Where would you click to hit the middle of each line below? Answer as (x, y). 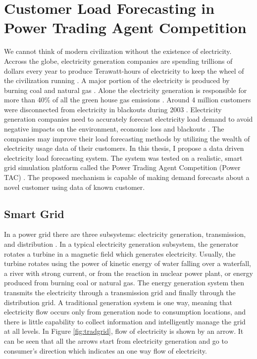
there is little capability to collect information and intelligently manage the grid (125, 321)
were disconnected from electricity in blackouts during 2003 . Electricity (113, 109)
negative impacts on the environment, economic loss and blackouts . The (114, 129)
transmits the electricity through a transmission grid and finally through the (120, 292)
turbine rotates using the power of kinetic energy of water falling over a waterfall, (128, 263)
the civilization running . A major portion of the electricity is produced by (117, 80)
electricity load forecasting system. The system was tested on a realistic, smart (123, 157)
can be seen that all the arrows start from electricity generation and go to (116, 340)
